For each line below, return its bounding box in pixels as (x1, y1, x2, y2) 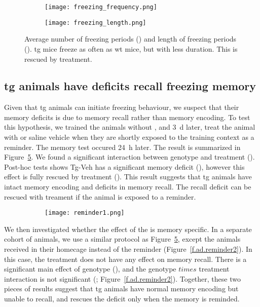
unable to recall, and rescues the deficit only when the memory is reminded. (4, 293, 240, 304)
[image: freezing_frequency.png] (45, 4, 157, 11)
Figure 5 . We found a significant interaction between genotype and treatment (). (4, 151, 255, 162)
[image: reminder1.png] (45, 209, 125, 217)
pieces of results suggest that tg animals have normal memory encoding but (4, 283, 239, 294)
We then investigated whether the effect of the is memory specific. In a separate (4, 223, 252, 234)
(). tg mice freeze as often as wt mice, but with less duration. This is (24, 43, 238, 54)
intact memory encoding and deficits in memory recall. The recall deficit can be (4, 181, 251, 192)
